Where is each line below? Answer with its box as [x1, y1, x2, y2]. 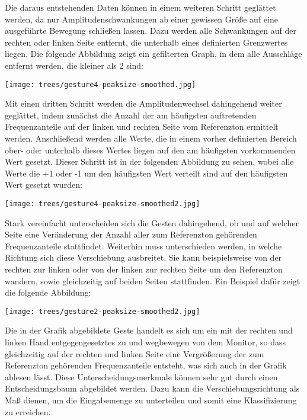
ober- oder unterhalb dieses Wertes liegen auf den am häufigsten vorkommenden [5, 143, 296, 156]
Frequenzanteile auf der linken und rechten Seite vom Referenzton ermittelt [5, 120, 279, 133]
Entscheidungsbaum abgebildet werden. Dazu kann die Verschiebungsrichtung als [5, 382, 300, 395]
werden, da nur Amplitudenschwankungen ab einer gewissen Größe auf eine [5, 12, 278, 25]
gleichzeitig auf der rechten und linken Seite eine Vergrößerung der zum [5, 347, 264, 360]
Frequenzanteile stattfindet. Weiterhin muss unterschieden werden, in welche [5, 239, 282, 252]
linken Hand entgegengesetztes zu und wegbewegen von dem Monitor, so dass [5, 336, 286, 348]
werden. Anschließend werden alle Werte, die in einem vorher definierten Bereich [5, 132, 297, 144]
